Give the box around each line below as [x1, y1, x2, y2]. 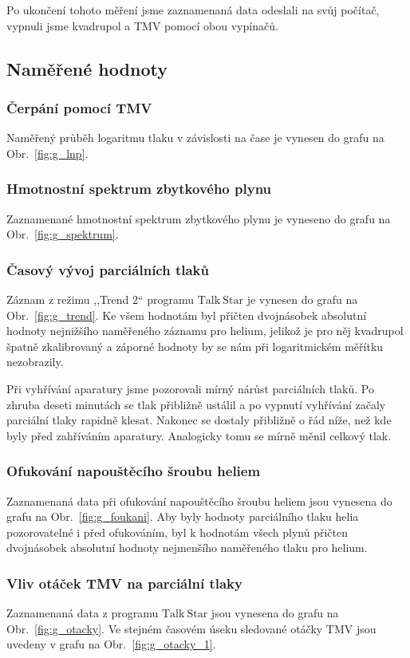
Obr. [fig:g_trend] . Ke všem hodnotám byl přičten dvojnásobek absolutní [6, 306, 367, 323]
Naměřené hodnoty [6, 56, 168, 81]
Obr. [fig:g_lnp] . [6, 144, 89, 161]
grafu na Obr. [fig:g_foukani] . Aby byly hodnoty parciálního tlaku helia [6, 508, 359, 525]
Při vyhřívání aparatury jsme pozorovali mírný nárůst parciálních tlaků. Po [6, 380, 374, 396]
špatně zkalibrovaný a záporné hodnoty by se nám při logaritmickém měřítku [6, 337, 384, 354]
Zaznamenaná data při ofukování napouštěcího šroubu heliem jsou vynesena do [6, 492, 392, 509]
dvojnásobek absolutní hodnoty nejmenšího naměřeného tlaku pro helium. [6, 539, 368, 556]
